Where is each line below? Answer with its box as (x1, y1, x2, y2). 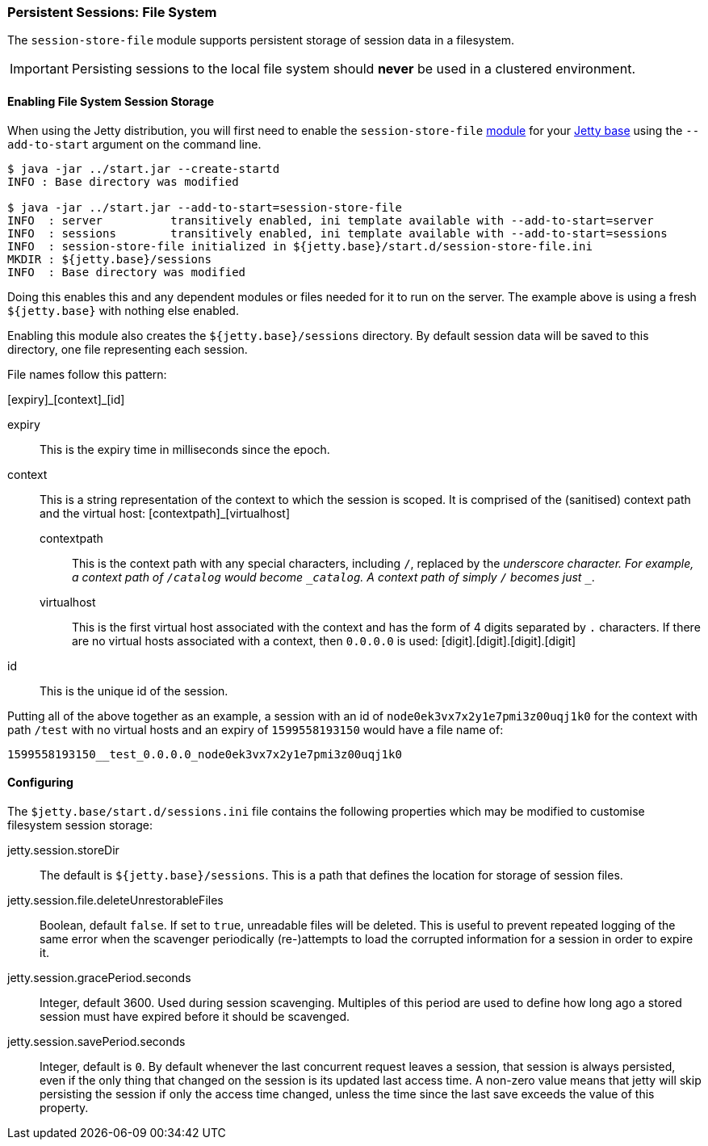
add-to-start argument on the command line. (7, 136, 262, 151)
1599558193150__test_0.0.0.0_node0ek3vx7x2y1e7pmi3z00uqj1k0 (7, 747, 402, 761)
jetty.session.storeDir (7, 842, 119, 857)
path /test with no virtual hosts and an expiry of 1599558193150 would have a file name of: (7, 722, 504, 737)
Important (10, 61, 69, 78)
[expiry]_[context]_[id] (7, 392, 125, 406)
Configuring (7, 775, 73, 790)
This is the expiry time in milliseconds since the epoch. (40, 442, 330, 456)
